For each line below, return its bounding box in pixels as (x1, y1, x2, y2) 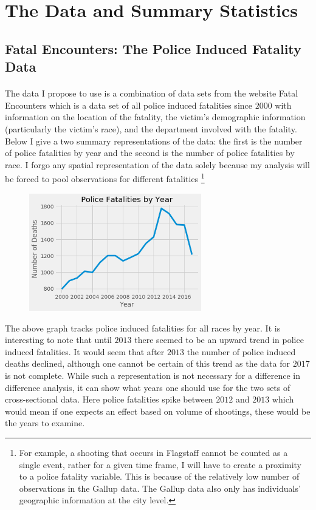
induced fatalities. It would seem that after (5, 345, 165, 358)
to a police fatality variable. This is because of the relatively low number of (19, 470, 300, 483)
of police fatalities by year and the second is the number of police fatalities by (5, 146, 295, 159)
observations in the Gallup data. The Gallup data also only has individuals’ (19, 481, 301, 494)
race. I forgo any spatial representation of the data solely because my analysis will (5, 158, 310, 171)
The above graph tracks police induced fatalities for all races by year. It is (5, 321, 281, 334)
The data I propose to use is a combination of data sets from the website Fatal (5, 87, 298, 100)
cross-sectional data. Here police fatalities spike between (5, 393, 213, 406)
